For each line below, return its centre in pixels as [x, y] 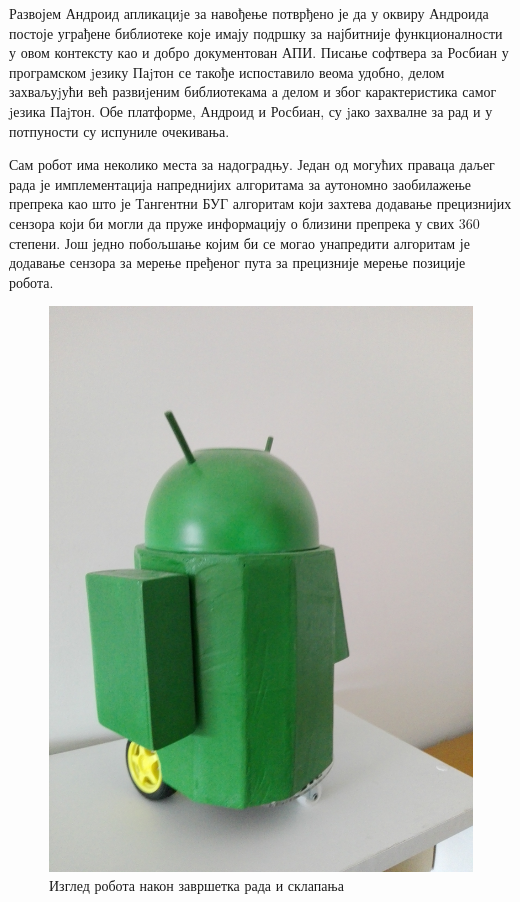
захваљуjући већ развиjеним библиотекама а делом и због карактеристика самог [253, 91]
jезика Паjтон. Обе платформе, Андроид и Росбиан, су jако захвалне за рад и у [251, 110]
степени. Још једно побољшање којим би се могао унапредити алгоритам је [239, 242]
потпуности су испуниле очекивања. [119, 130]
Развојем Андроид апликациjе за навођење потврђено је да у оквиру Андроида [249, 13]
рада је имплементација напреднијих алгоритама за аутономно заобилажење [240, 183]
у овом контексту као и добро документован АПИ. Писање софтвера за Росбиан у [259, 52]
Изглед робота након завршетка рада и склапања [196, 885]
